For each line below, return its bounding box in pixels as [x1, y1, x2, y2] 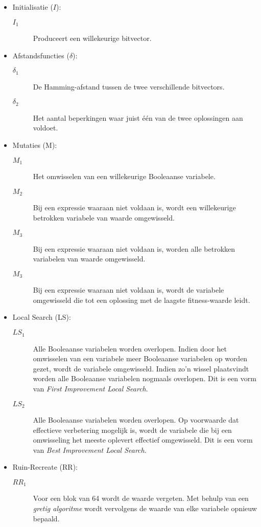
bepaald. [33, 513, 60, 523]
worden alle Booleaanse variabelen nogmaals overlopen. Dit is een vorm [33, 373, 256, 384]
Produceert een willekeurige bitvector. [33, 33, 152, 43]
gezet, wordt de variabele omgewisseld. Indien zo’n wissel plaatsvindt [33, 363, 249, 374]
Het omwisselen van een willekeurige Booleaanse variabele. [33, 170, 216, 181]
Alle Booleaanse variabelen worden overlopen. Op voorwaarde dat [33, 414, 239, 425]
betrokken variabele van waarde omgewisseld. [33, 212, 175, 223]
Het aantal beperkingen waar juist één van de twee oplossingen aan [33, 112, 243, 123]
